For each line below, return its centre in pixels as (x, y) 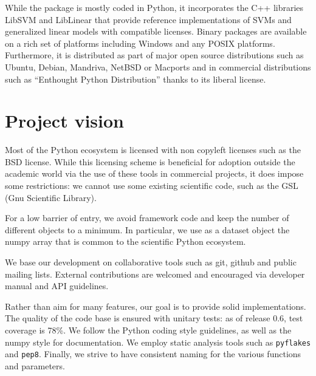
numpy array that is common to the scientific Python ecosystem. (125, 241)
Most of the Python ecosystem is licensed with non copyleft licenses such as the (153, 150)
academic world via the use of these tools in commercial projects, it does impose (154, 173)
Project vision (64, 121)
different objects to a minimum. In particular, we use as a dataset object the (147, 229)
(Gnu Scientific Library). (51, 197)
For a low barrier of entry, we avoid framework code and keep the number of (147, 218)
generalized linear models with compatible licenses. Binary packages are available (156, 31)
